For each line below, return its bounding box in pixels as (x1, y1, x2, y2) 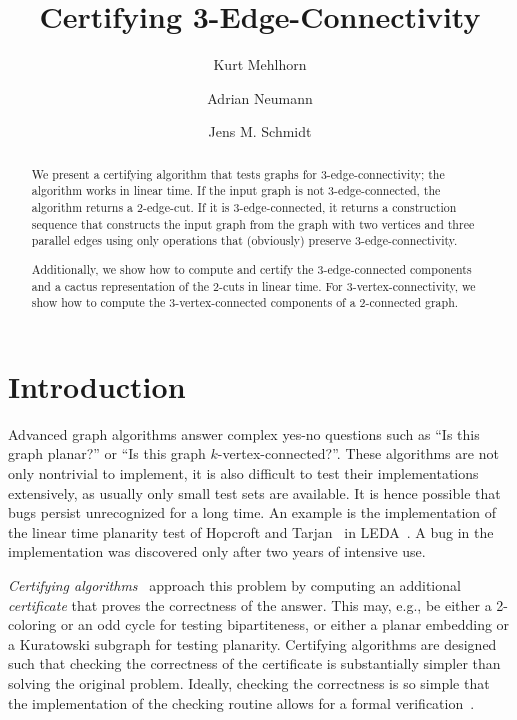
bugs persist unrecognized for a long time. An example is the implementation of (8, 502, 497, 523)
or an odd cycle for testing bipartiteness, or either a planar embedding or (60, 614, 510, 635)
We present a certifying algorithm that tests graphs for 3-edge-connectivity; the (31, 165, 445, 182)
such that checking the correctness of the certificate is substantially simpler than (8, 653, 501, 674)
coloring (8, 614, 57, 635)
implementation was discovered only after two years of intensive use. (8, 541, 426, 562)
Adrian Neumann (207, 87, 313, 108)
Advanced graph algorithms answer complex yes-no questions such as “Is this (8, 423, 480, 444)
